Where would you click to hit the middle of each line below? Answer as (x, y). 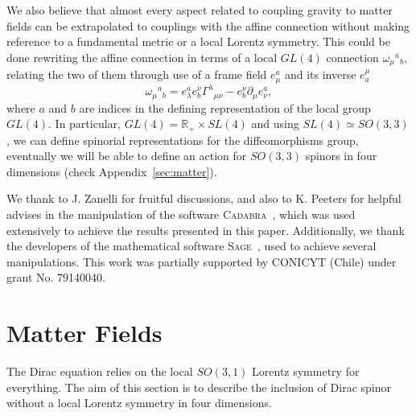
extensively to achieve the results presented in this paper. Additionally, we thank (206, 230)
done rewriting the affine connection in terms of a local (142, 57)
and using (275, 124)
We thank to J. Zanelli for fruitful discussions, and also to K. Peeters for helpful (204, 198)
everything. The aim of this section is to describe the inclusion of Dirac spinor (199, 387)
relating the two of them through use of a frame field (137, 74)
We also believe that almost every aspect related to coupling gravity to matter (200, 10)
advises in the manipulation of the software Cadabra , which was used (181, 214)
